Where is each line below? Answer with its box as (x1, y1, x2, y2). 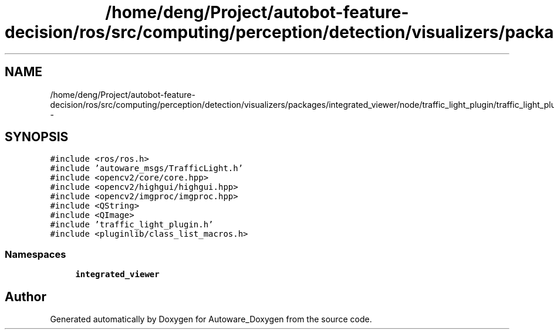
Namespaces (5, 248, 66, 260)
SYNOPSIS (5, 129, 69, 145)
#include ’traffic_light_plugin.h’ (50, 220, 214, 230)
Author (5, 289, 46, 304)
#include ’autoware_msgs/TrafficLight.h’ (50, 163, 244, 173)
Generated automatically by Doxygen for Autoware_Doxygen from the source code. (50, 314, 372, 325)
